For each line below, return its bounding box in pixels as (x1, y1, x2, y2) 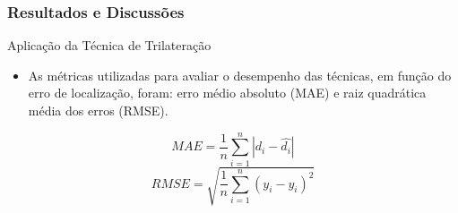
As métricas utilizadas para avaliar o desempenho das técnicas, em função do (28, 65, 452, 84)
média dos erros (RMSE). (28, 101, 169, 119)
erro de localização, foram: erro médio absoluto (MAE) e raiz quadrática (28, 83, 427, 102)
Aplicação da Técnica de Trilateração (7, 36, 212, 55)
